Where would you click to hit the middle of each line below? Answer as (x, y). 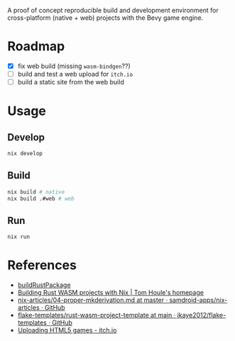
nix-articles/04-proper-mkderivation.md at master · (93, 300)
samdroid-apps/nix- (198, 300)
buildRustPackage (44, 285)
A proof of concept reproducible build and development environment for (113, 10)
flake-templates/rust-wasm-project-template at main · (97, 315)
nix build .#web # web (41, 199)
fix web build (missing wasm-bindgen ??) (74, 66)
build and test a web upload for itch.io (75, 74)
